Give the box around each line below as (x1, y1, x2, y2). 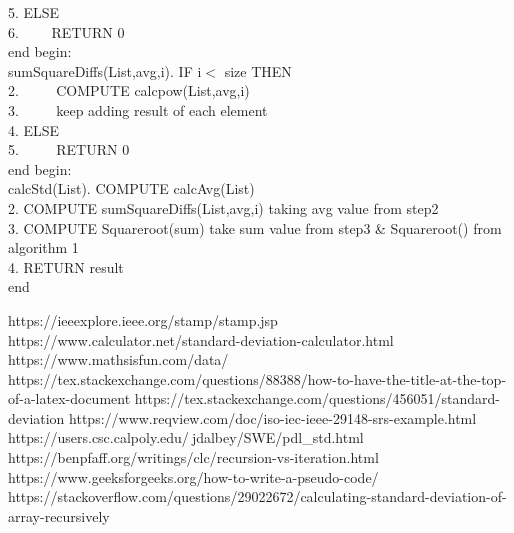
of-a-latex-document (8, 388, 131, 409)
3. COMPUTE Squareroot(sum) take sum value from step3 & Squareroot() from (8, 217, 502, 238)
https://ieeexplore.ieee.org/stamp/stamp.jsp (8, 309, 278, 330)
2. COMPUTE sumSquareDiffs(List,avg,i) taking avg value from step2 (8, 197, 439, 218)
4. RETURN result (8, 256, 124, 277)
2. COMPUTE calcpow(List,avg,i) (8, 80, 250, 101)
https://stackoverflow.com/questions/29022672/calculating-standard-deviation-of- (8, 486, 507, 507)
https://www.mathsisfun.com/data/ (8, 349, 229, 370)
